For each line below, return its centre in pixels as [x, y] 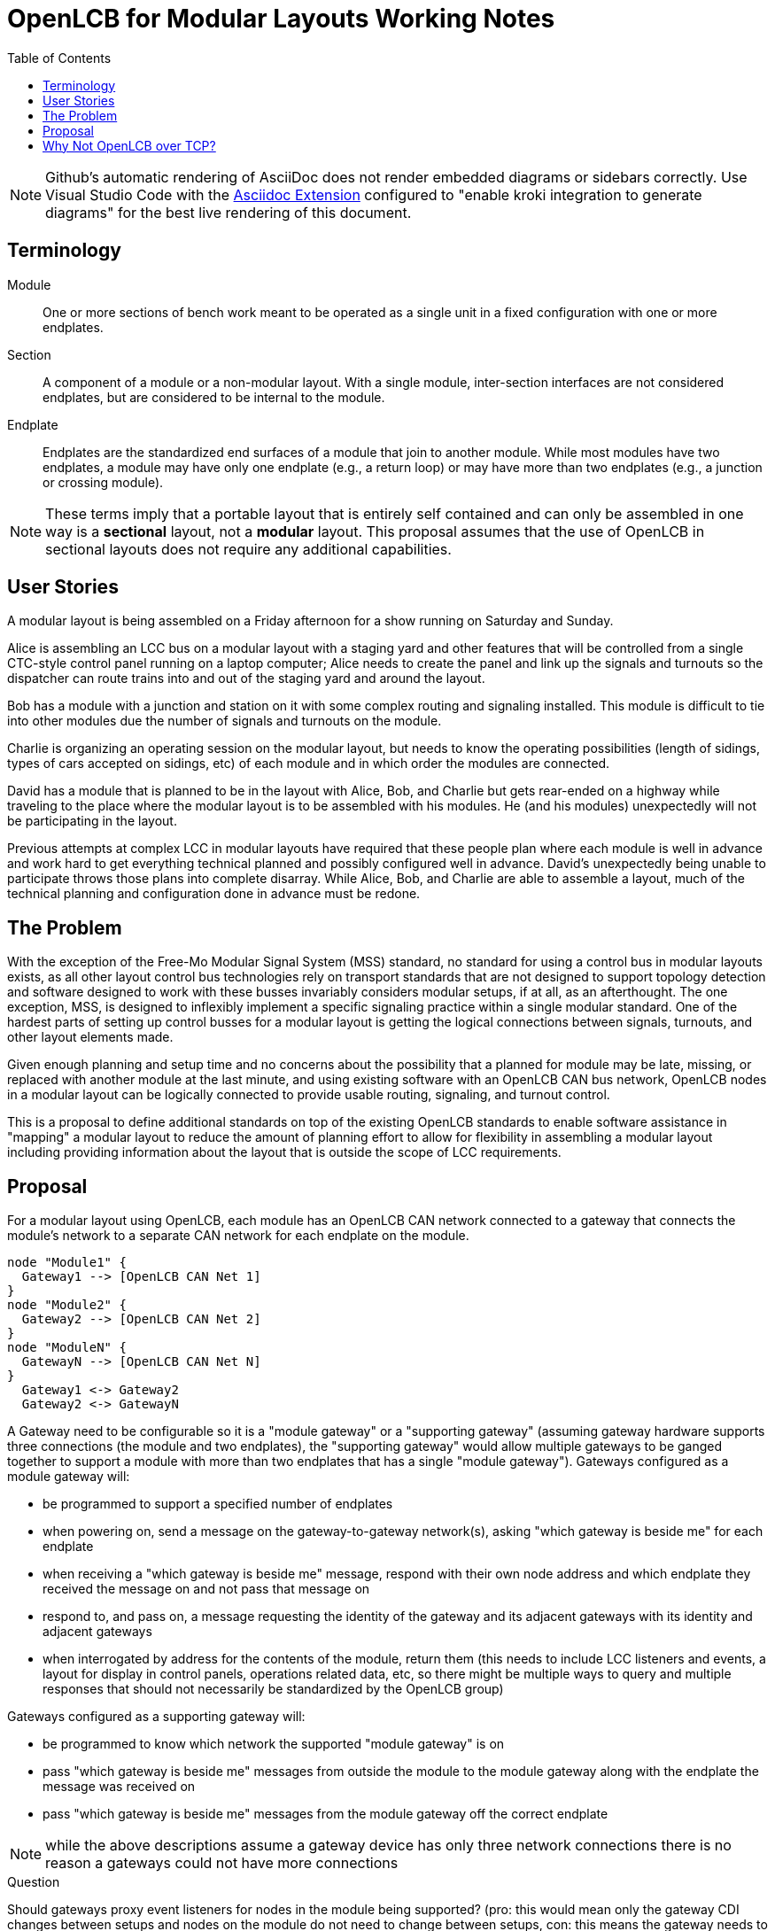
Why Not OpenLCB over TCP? [129, 145]
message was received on [119, 1787]
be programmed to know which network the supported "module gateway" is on [274, 1744]
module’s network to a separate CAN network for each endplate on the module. [238, 1236]
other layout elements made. [90, 1037]
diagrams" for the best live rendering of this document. [229, 212]
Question [34, 1882]
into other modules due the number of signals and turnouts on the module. [225, 721]
